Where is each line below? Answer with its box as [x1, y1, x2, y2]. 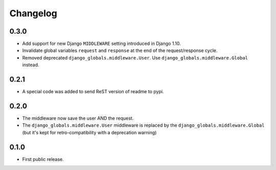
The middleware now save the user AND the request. [22, 115, 134, 122]
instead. [22, 62, 39, 68]
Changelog [9, 8, 57, 19]
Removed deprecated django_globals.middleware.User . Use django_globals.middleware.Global [22, 54, 248, 61]
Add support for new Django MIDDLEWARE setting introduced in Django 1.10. [22, 41, 181, 47]
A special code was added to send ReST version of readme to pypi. [22, 89, 164, 95]
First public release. [22, 156, 64, 162]
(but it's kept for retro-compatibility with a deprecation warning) [22, 129, 157, 135]
